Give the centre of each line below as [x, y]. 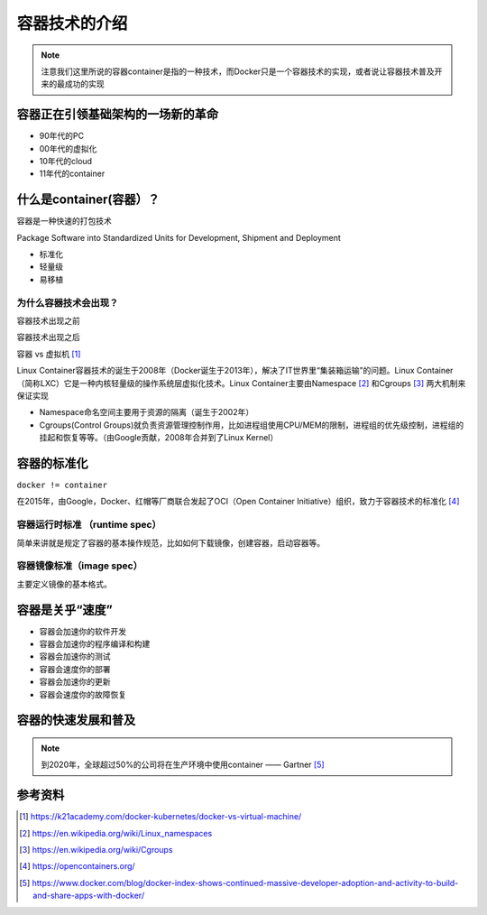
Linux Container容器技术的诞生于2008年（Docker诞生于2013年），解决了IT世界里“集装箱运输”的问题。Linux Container [235, 371]
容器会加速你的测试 [75, 656]
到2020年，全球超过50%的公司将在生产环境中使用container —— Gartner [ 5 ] [183, 765]
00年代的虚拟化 [68, 148]
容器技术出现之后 [48, 337]
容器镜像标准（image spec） [80, 566]
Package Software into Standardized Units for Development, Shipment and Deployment [179, 237]
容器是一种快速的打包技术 [64, 221]
